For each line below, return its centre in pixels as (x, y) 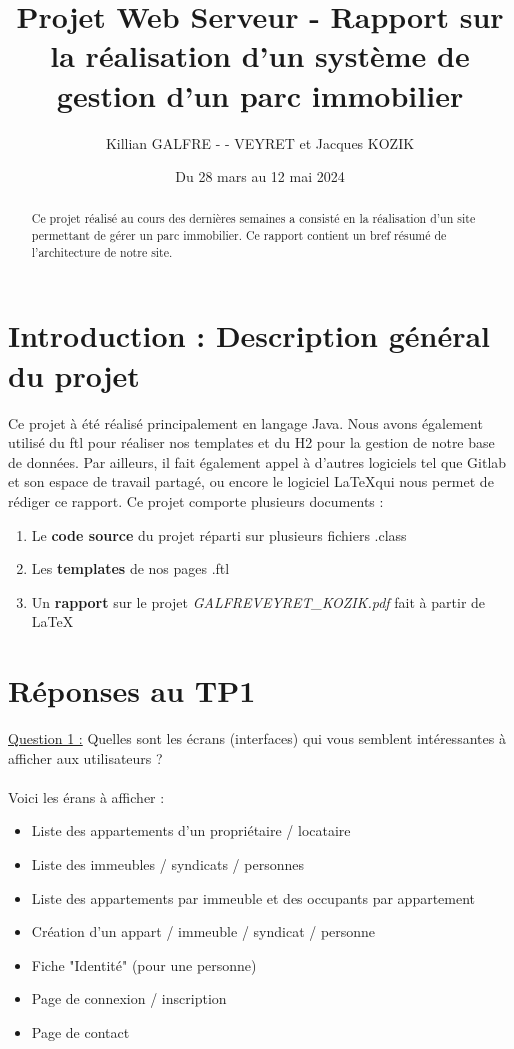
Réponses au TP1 (132, 690)
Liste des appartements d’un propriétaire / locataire (191, 830)
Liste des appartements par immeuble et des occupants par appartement (253, 897)
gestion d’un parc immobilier (260, 94)
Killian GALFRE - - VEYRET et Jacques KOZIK (260, 142)
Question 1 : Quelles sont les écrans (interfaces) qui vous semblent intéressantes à (257, 738)
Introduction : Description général (249, 335)
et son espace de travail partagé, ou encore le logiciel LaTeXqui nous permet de (251, 481)
